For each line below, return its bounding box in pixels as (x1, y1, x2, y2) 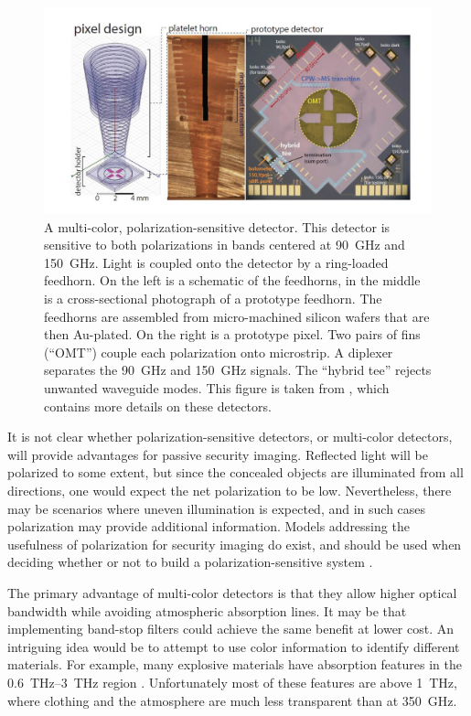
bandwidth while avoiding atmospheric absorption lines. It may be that (7, 601, 407, 620)
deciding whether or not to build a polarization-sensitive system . (7, 552, 373, 572)
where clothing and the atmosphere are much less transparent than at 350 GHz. (7, 690, 457, 710)
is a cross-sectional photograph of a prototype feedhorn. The (44, 289, 382, 308)
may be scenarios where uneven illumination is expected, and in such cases (7, 498, 426, 518)
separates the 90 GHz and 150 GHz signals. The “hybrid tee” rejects (44, 360, 432, 379)
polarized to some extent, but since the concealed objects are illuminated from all (7, 463, 464, 482)
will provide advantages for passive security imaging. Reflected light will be (7, 444, 428, 464)
